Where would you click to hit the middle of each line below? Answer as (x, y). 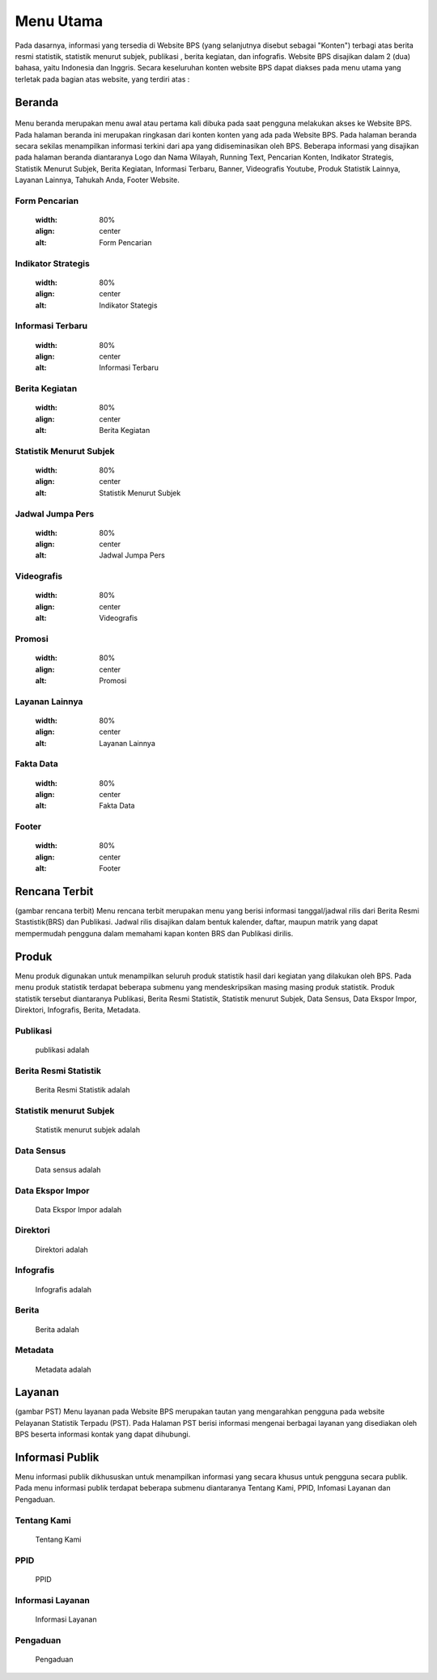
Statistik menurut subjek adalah (88, 1130)
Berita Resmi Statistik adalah (83, 1089)
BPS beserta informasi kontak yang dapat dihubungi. (103, 1434)
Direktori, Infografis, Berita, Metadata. (78, 1010)
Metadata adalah (64, 1369)
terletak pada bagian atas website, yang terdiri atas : (102, 79)
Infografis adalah (64, 1289)
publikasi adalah (62, 1050)
